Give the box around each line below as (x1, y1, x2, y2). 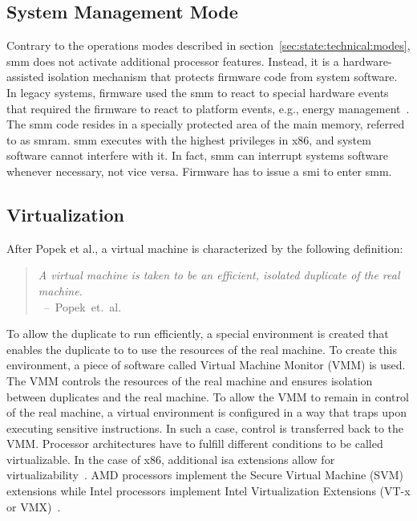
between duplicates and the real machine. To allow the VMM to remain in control (6, 388, 409, 405)
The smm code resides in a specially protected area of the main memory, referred (6, 116, 405, 132)
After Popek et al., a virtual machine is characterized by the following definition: (6, 239, 403, 256)
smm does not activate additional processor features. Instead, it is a (6, 52, 339, 69)
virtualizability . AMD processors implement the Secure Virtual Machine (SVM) (6, 466, 403, 483)
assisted (6, 68, 44, 85)
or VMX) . (6, 498, 61, 515)
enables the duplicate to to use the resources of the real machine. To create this (6, 340, 397, 357)
